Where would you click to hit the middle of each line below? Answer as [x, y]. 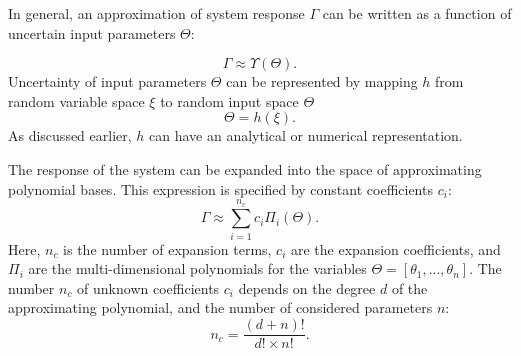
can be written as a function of [417, 13]
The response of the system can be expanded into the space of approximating [245, 168]
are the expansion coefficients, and [396, 248]
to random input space [229, 100]
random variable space [76, 100]
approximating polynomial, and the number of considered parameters [220, 307]
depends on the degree [307, 287]
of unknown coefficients [148, 287]
